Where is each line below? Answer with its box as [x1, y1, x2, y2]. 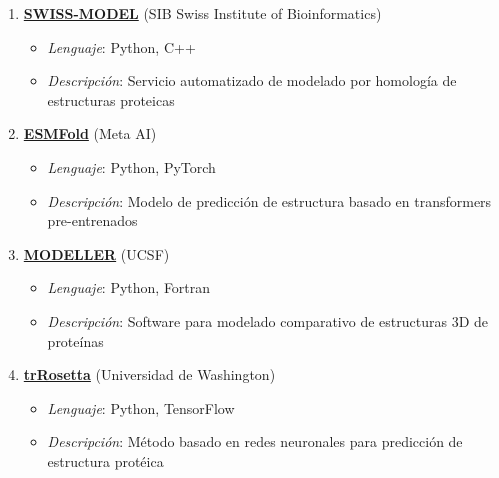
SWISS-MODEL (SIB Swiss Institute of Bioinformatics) [23, 3, 382, 23]
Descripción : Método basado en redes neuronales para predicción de [47, 431, 463, 452]
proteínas [47, 330, 104, 351]
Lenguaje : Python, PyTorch [47, 156, 216, 177]
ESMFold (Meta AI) [23, 123, 157, 144]
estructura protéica [47, 450, 164, 471]
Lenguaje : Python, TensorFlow [47, 397, 235, 418]
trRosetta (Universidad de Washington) [23, 364, 276, 385]
